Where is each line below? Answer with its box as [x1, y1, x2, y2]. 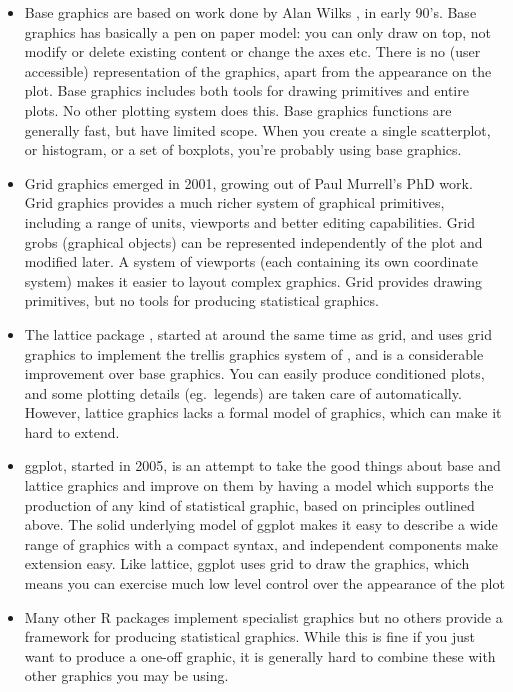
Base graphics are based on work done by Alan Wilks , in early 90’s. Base [24, 2, 477, 22]
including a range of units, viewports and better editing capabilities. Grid [24, 211, 475, 232]
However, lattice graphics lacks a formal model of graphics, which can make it [24, 402, 502, 423]
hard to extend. [24, 421, 120, 442]
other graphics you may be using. [24, 665, 229, 686]
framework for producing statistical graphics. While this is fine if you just [24, 626, 476, 647]
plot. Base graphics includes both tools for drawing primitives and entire [24, 80, 469, 101]
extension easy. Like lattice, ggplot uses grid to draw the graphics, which [24, 553, 470, 574]
